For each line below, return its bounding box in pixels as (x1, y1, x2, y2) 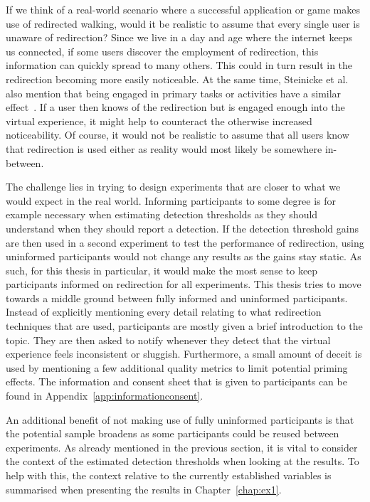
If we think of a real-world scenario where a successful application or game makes (6, 2, 360, 16)
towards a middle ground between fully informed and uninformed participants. (6, 290, 348, 305)
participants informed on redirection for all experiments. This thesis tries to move (6, 277, 361, 292)
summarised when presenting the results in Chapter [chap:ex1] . (6, 481, 282, 496)
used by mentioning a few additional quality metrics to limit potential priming (6, 360, 348, 375)
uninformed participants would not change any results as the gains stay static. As (6, 249, 361, 264)
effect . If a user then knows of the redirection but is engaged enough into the (6, 100, 345, 114)
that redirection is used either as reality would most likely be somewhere (6, 141, 322, 156)
